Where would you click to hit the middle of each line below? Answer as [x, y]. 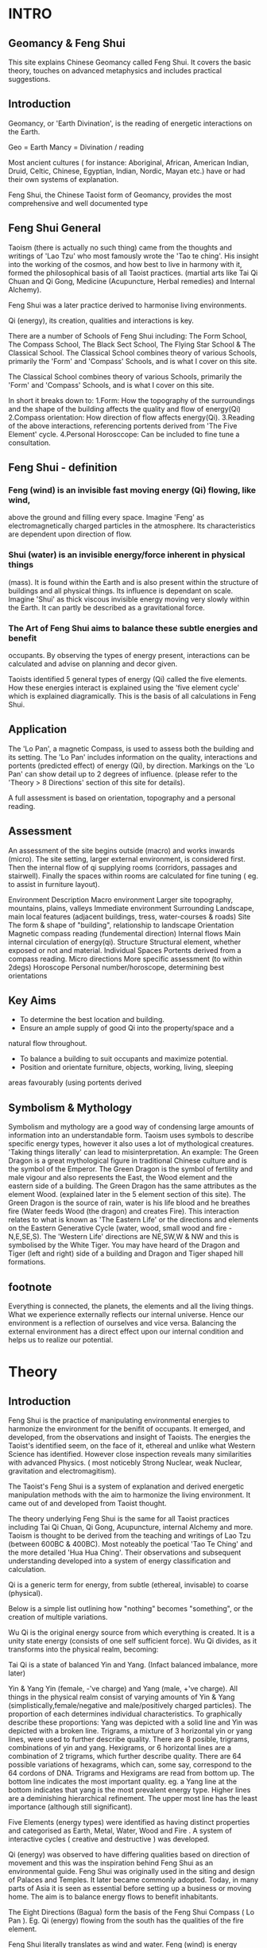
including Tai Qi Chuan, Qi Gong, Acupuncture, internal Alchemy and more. [131, 1527]
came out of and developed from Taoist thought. [87, 1503]
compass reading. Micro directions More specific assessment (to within [125, 959]
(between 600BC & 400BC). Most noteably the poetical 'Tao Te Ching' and [130, 1543]
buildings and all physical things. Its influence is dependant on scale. [121, 591]
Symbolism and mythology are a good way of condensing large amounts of [131, 1127]
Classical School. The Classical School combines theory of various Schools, [133, 352]
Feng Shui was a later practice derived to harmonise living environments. [128, 305]
